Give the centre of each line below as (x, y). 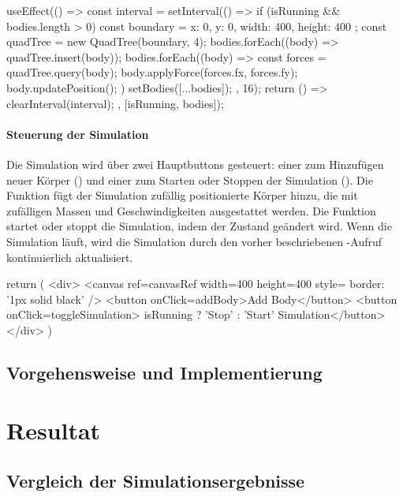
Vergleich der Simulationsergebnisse (156, 481)
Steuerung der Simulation (78, 134)
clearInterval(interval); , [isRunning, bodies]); (115, 103)
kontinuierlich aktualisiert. (70, 257)
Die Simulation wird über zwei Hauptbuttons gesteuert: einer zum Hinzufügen (195, 164)
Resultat (54, 430)
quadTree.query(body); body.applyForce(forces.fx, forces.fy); (152, 72)
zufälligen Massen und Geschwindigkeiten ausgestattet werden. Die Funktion (191, 210)
